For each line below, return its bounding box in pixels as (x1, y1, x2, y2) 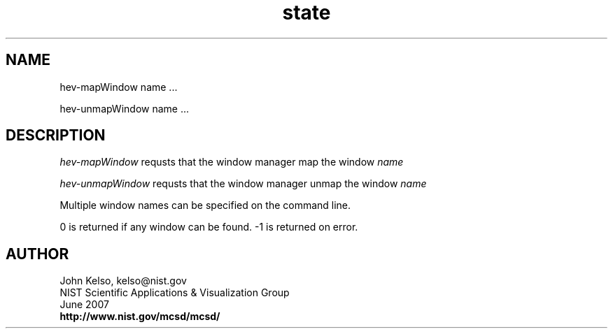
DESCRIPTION (6, 126, 106, 145)
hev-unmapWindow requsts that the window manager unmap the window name (59, 177, 427, 190)
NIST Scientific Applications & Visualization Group (59, 286, 290, 299)
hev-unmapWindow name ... (59, 102, 190, 115)
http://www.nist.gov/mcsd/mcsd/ (59, 310, 220, 323)
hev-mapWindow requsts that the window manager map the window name (59, 156, 404, 168)
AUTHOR (6, 245, 69, 263)
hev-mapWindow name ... (59, 80, 178, 93)
